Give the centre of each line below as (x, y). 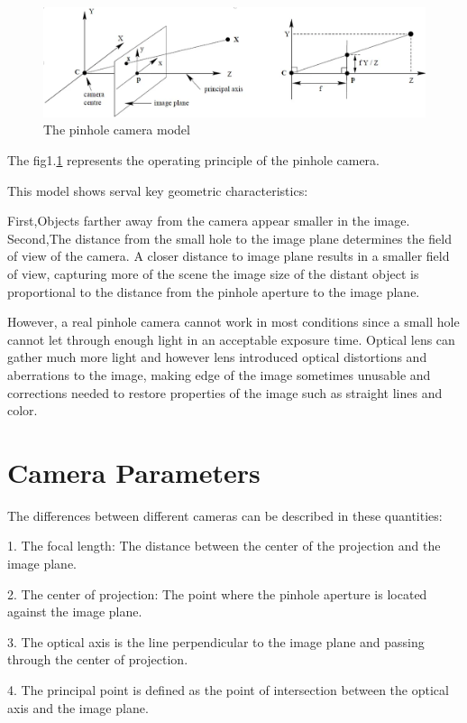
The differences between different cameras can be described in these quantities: (225, 515)
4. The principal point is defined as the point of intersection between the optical (228, 690)
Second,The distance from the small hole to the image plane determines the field (229, 238)
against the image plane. (75, 612)
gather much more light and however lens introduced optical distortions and (217, 357)
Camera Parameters (134, 472)
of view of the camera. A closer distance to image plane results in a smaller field (229, 256)
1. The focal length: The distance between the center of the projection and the (224, 546)
